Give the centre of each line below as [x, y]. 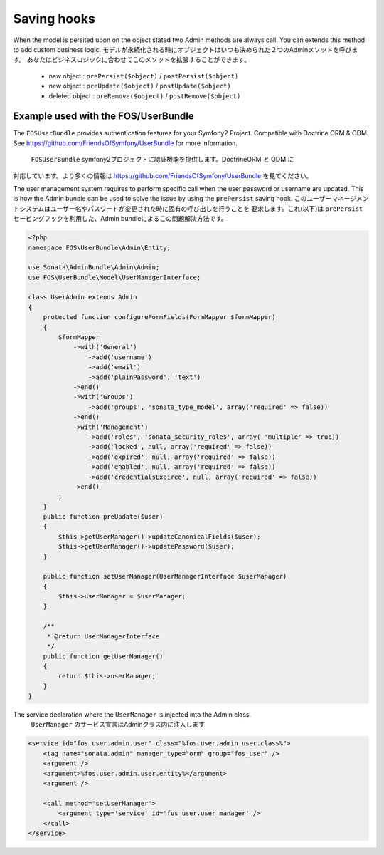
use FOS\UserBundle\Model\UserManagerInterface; [114, 277]
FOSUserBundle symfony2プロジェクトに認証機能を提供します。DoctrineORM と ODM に [162, 160]
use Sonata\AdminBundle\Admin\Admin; [94, 268]
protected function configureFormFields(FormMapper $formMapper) [159, 317]
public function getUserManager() [103, 656]
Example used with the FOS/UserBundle [104, 116]
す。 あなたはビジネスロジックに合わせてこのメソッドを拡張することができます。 [132, 60]
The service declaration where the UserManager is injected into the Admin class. [132, 715]
